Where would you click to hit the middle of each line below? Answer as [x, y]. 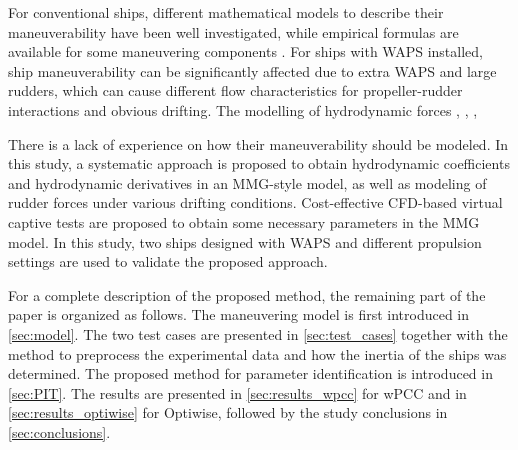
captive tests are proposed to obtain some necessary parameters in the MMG [244, 221]
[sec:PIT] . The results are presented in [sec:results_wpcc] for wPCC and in [237, 392]
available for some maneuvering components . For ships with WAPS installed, [245, 51]
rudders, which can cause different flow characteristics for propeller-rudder [235, 90]
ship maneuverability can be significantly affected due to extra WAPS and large [252, 70]
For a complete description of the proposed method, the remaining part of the [247, 294]
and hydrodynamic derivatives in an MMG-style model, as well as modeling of [247, 182]
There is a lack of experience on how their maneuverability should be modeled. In [258, 143]
